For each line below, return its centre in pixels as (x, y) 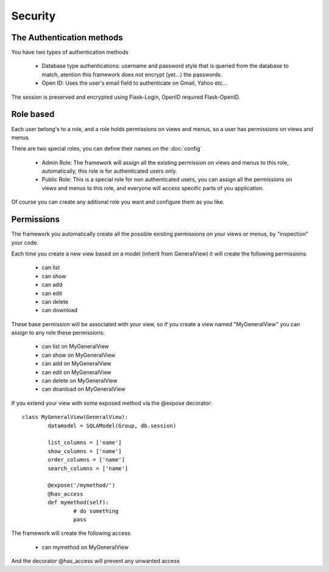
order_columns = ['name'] (86, 460)
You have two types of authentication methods (70, 52)
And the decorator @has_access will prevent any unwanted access (95, 561)
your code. (25, 242)
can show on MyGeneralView (79, 355)
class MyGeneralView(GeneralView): (75, 417)
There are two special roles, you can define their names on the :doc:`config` (107, 149)
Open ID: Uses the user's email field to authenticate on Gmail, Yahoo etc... (135, 83)
